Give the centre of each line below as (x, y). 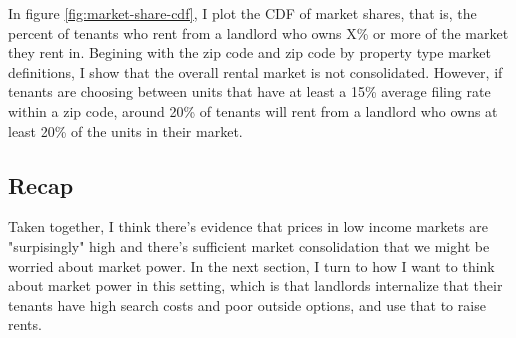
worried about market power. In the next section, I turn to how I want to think (251, 265)
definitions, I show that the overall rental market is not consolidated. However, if (255, 71)
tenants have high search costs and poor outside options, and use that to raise (247, 304)
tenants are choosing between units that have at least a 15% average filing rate (249, 91)
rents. (25, 324)
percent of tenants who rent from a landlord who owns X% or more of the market (258, 32)
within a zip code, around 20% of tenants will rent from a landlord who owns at (253, 110)
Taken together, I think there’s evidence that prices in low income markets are (248, 226)
